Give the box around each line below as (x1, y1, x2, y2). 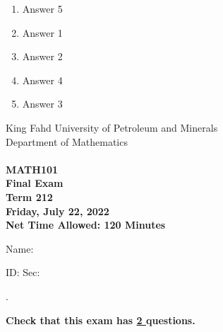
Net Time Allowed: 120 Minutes (6, 217, 166, 232)
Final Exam (6, 176, 64, 190)
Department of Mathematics (6, 134, 128, 149)
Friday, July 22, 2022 (6, 203, 109, 218)
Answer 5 (22, 1, 63, 16)
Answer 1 (22, 25, 63, 40)
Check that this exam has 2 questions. (6, 312, 195, 327)
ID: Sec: (6, 265, 40, 280)
